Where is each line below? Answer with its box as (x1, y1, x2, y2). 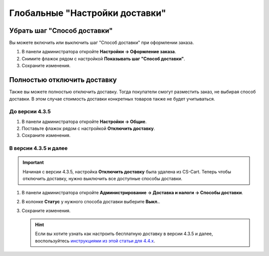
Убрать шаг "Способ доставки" (9, 26, 113, 35)
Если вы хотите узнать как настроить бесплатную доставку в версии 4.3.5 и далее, (35, 231, 213, 237)
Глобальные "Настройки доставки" (9, 7, 166, 18)
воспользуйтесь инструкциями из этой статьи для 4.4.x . (35, 238, 155, 244)
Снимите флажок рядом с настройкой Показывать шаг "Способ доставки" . (21, 55, 185, 62)
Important (22, 159, 44, 165)
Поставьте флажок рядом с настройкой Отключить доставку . (21, 126, 155, 131)
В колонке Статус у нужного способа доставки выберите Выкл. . (21, 198, 160, 204)
